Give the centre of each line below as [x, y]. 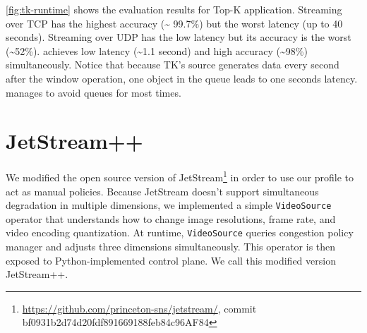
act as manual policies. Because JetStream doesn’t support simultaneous [162, 191]
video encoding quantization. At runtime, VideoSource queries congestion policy [180, 232]
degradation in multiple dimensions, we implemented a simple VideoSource [169, 205]
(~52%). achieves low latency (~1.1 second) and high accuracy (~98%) [157, 50]
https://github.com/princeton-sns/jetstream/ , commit [139, 308]
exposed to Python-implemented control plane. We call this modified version [171, 260]
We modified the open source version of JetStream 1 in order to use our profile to [180, 176]
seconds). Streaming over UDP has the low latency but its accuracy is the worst [179, 37]
